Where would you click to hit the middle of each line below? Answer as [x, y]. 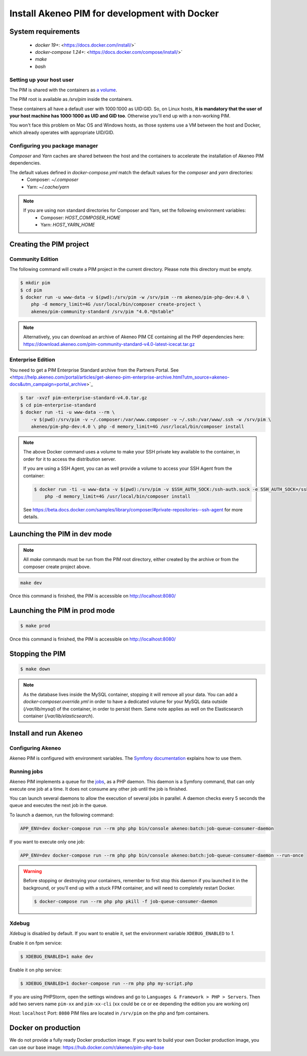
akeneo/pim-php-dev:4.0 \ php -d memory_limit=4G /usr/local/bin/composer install [138, 427]
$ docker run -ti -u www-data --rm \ [68, 412]
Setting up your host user [42, 79]
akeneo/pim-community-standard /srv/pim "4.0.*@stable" [103, 312]
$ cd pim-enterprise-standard [58, 405]
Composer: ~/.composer [53, 180]
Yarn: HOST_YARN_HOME [68, 225]
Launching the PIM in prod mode [62, 610]
